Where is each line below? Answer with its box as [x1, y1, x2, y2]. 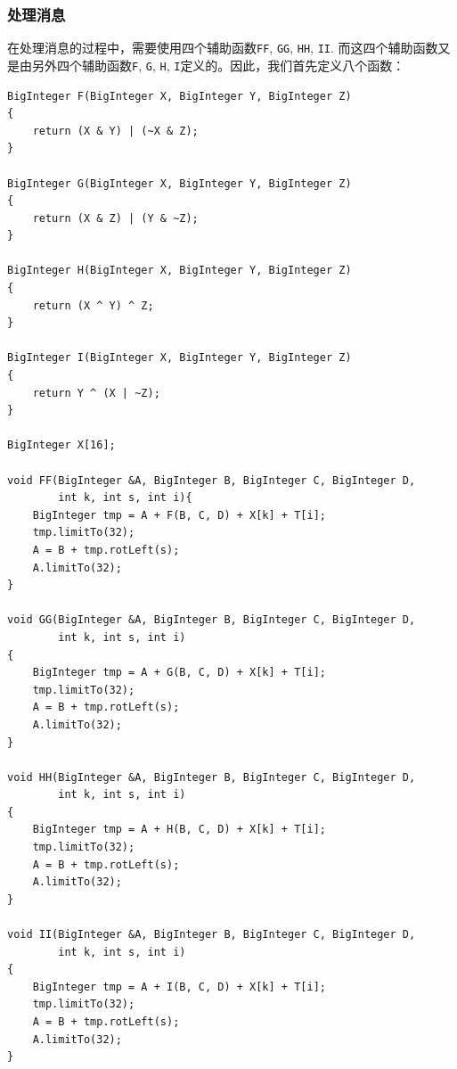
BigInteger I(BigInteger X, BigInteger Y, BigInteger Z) [7, 351, 352, 365]
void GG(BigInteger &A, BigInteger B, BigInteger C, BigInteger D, [7, 613, 416, 627]
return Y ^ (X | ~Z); [32, 386, 160, 399]
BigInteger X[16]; [7, 439, 116, 452]
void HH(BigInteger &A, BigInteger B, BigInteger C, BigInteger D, [7, 770, 416, 784]
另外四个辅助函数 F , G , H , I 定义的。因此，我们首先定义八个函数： [31, 55, 405, 74]
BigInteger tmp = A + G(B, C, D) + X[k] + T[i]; [32, 666, 326, 679]
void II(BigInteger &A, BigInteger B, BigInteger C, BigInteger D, [7, 928, 416, 942]
